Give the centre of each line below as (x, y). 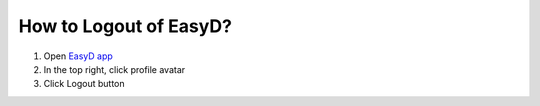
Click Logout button (84, 84)
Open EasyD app (78, 56)
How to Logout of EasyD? (125, 26)
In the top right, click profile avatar (114, 69)
